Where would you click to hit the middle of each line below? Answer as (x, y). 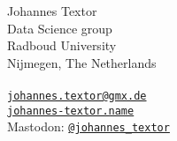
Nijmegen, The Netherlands (82, 62)
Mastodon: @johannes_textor (88, 126)
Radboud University (62, 45)
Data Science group (60, 28)
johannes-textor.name (71, 111)
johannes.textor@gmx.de (77, 96)
